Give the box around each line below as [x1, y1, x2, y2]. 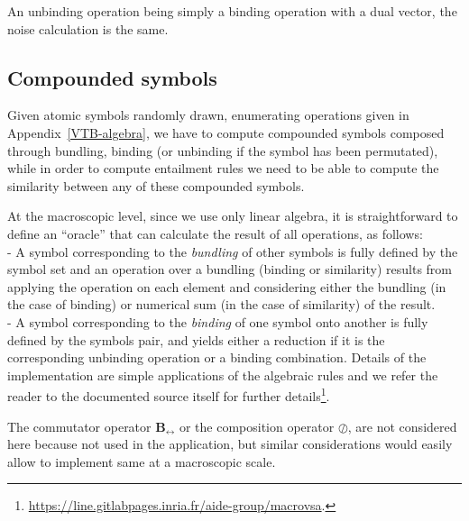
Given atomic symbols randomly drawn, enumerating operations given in [7, 105, 409, 124]
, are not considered [347, 416, 457, 435]
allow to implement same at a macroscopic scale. [7, 452, 276, 471]
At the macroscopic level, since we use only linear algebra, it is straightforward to [7, 206, 458, 225]
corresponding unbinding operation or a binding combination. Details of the [7, 348, 427, 367]
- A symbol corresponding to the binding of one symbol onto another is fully [7, 312, 428, 331]
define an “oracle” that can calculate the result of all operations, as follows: [7, 224, 423, 242]
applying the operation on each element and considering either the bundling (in [7, 277, 446, 296]
